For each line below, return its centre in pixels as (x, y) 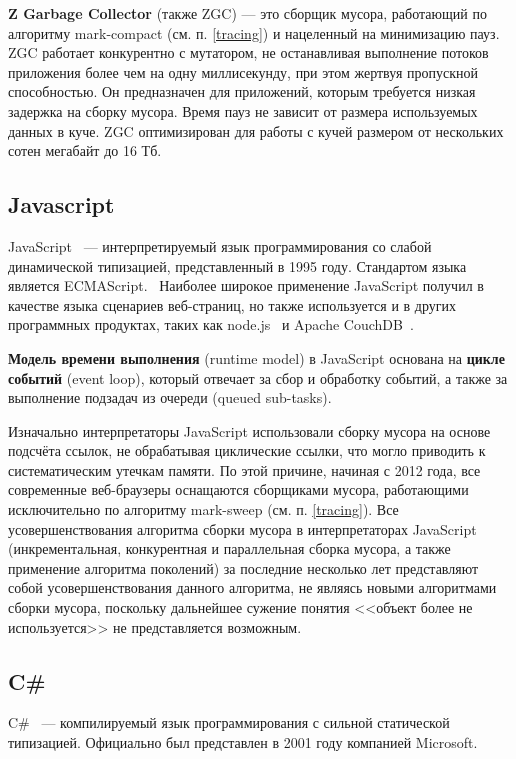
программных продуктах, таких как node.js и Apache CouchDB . (211, 324)
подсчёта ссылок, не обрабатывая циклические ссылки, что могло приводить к (247, 450)
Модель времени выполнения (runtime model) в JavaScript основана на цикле (256, 357)
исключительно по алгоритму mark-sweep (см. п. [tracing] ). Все (203, 509)
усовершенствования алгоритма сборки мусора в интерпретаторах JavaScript (242, 528)
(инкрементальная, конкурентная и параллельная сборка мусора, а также (229, 548)
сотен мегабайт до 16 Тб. (85, 150)
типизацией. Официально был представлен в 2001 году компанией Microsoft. (243, 742)
